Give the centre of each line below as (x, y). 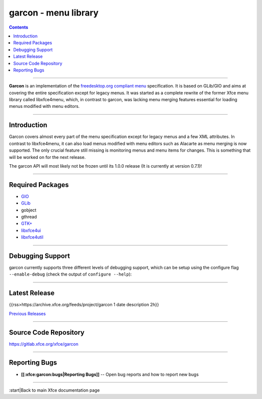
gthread (29, 217)
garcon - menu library (54, 13)
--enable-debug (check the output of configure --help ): (70, 274)
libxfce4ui (31, 230)
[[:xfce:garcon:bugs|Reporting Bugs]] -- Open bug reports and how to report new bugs (110, 374)
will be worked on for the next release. (47, 157)
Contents (19, 27)
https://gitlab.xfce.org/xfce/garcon (44, 344)
